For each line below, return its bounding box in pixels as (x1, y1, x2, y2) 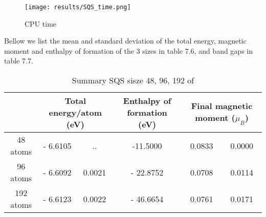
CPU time (25, 18, 57, 29)
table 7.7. (4, 55, 33, 66)
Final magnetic (191, 100, 253, 112)
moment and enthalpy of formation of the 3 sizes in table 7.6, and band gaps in (4, 45, 253, 56)
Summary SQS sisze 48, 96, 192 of (72, 74, 194, 86)
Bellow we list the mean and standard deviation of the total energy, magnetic (4, 35, 247, 46)
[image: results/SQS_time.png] (25, 4, 131, 11)
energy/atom (49, 106, 102, 119)
